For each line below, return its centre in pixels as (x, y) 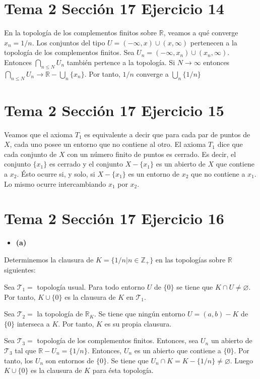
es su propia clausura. (138, 323)
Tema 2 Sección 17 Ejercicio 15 (114, 110)
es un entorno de (154, 174)
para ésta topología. (123, 370)
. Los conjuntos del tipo (69, 42)
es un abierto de (181, 164)
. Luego (242, 360)
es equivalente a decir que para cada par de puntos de (167, 134)
